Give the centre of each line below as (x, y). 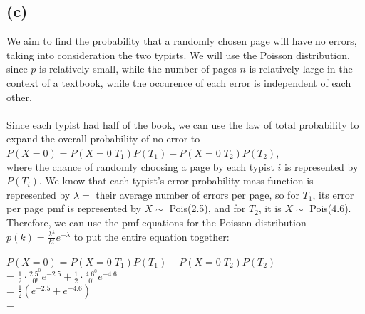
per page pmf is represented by (74, 208)
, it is (270, 208)
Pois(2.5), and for (207, 208)
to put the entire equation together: (151, 236)
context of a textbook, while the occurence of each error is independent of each (179, 82)
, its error (333, 194)
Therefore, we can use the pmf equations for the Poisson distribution (156, 222)
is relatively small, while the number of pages (138, 69)
